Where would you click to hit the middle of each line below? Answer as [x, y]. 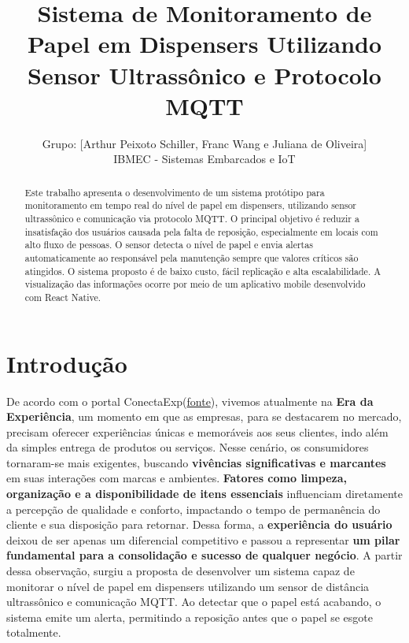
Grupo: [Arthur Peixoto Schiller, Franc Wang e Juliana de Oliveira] [204, 143]
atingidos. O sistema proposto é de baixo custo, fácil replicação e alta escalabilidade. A [203, 271]
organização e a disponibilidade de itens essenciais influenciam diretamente [204, 494]
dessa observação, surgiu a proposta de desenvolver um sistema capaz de [181, 571]
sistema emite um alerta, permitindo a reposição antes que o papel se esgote [190, 617]
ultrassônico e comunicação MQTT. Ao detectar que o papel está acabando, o [194, 602]
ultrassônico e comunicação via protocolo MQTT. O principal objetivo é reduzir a [192, 218]
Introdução [67, 363]
